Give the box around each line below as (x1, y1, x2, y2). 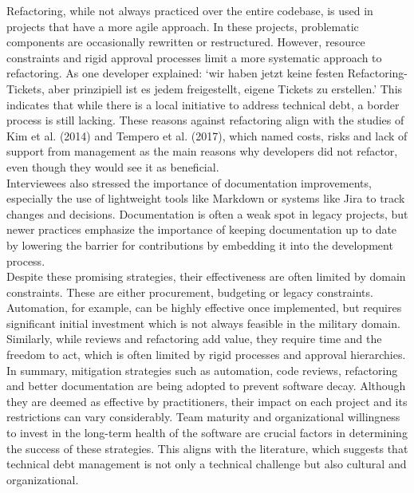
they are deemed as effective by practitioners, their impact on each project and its (6, 392, 408, 409)
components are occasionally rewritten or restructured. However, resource (6, 34, 365, 50)
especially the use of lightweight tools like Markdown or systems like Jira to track (6, 190, 405, 207)
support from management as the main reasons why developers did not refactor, (6, 143, 398, 160)
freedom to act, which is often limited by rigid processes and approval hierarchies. (6, 346, 406, 363)
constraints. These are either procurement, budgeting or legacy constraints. (6, 283, 373, 300)
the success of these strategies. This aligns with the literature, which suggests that (6, 440, 408, 456)
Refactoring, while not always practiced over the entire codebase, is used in (6, 2, 373, 18)
